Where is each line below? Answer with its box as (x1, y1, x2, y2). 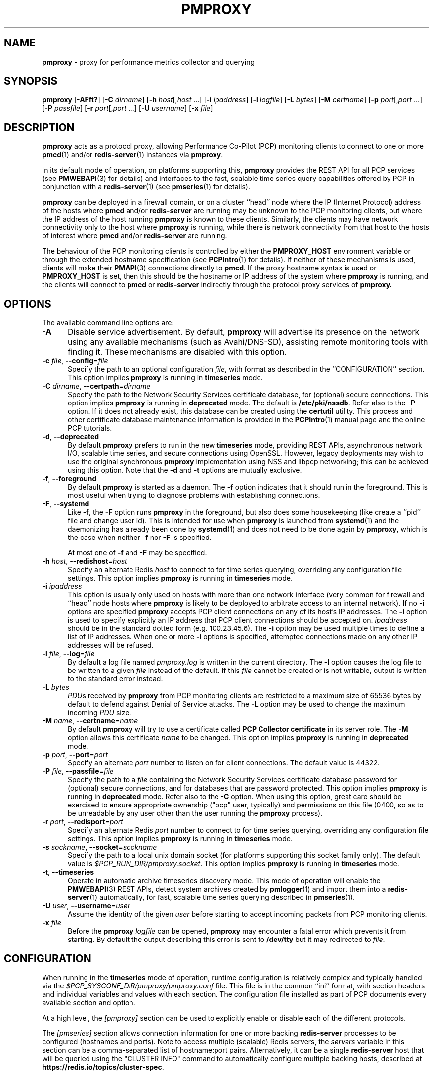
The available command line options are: (42, 318, 174, 327)
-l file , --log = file (42, 649, 95, 658)
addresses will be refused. (68, 641, 154, 650)
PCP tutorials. (68, 424, 112, 433)
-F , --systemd (42, 499, 89, 508)
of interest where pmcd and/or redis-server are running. (42, 231, 227, 240)
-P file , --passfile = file (42, 767, 114, 776)
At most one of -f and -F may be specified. (68, 548, 207, 557)
